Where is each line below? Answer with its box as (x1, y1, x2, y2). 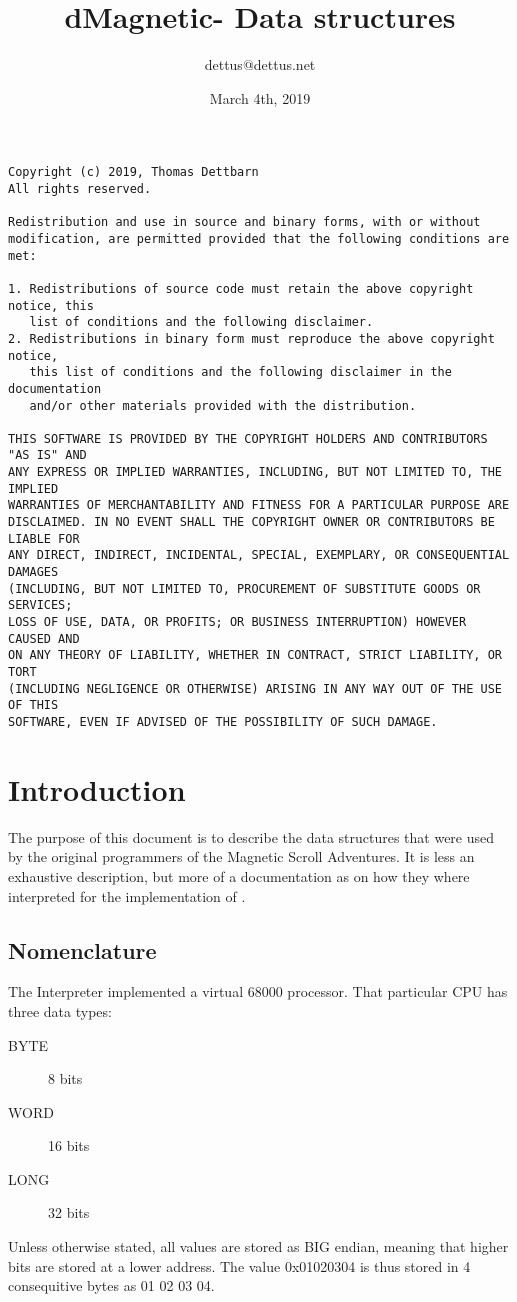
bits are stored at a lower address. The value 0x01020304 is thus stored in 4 (8, 1255, 471, 1276)
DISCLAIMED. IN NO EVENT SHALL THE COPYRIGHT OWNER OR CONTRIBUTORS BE (8, 515, 495, 530)
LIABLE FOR (8, 531, 80, 546)
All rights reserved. (8, 181, 152, 196)
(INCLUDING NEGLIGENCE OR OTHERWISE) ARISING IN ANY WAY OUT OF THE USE (8, 681, 502, 696)
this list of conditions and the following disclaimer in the (29, 365, 452, 380)
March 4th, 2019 (209, 87, 311, 108)
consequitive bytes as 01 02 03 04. (8, 1275, 215, 1296)
